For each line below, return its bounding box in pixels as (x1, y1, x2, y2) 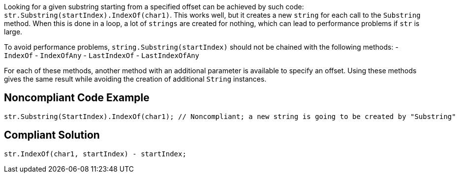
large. (4, 28, 23, 36)
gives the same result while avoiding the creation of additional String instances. (4, 75, 267, 83)
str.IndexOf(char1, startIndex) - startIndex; (4, 149, 186, 158)
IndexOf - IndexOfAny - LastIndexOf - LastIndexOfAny (4, 51, 200, 59)
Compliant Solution (4, 129, 100, 142)
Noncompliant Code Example (4, 91, 150, 104)
